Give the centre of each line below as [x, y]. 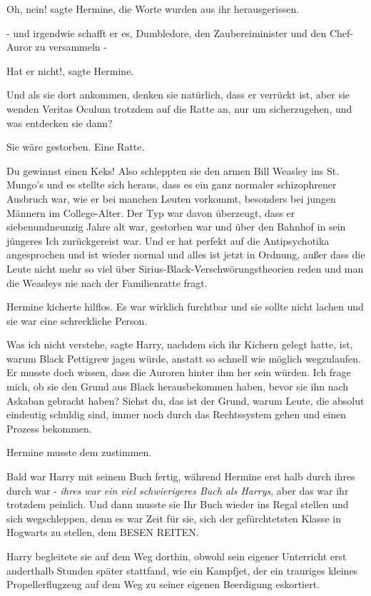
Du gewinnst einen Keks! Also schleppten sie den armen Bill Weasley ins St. [173, 170]
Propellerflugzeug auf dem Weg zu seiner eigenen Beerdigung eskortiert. [163, 584]
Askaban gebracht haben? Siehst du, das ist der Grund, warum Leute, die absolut [185, 400]
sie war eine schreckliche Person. [77, 320]
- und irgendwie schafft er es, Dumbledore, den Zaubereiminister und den [167, 32]
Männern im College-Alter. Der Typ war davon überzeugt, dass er [151, 212]
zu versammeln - [71, 47]
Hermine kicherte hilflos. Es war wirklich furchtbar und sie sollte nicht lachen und [185, 307]
